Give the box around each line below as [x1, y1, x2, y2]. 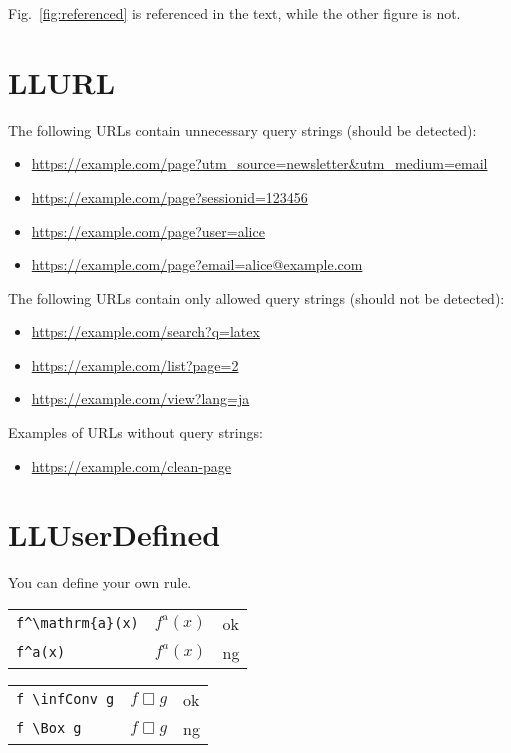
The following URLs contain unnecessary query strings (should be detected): [8, 119, 477, 140]
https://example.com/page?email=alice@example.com [31, 254, 363, 275]
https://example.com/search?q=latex [31, 321, 260, 342]
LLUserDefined [8, 514, 221, 555]
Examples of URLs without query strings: [8, 422, 263, 443]
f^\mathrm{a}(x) [16, 615, 139, 632]
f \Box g [16, 720, 82, 737]
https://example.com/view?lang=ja [31, 388, 250, 409]
